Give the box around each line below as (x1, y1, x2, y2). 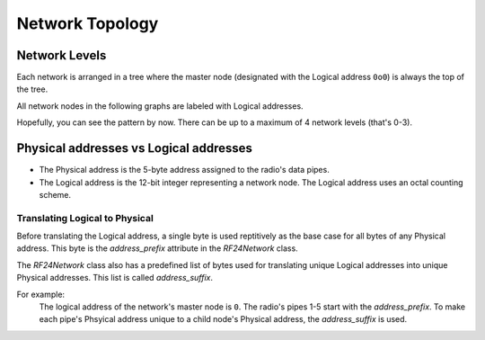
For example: (16, 289, 66, 300)
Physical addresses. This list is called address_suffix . (16, 273, 214, 283)
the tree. (16, 84, 48, 94)
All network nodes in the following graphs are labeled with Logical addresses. (16, 100, 304, 112)
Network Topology (16, 13, 159, 33)
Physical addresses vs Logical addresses (16, 140, 253, 157)
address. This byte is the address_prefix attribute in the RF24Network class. (16, 243, 298, 254)
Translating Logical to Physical (16, 211, 154, 224)
